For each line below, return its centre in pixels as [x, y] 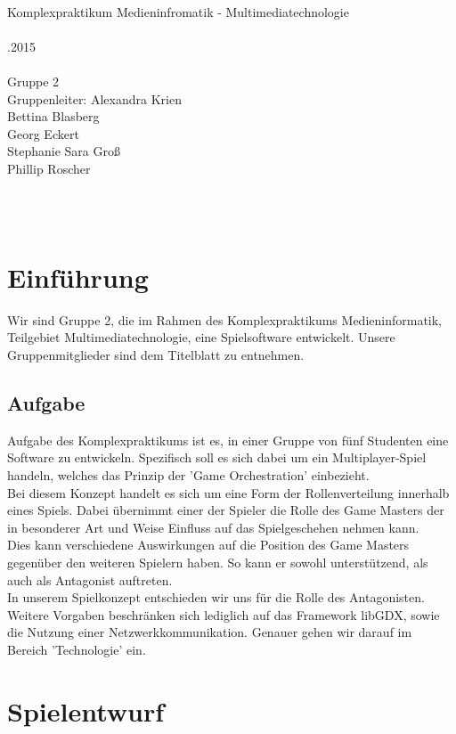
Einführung [78, 277]
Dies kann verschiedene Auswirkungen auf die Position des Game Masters [208, 545]
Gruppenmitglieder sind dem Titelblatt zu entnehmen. [156, 355]
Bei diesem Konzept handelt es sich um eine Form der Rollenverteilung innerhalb [228, 492]
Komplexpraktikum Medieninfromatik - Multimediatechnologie [178, 11]
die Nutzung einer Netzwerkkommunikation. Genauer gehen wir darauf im [210, 632]
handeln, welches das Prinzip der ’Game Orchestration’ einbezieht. [188, 475]
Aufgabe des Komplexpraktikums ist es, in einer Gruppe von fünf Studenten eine [228, 440]
